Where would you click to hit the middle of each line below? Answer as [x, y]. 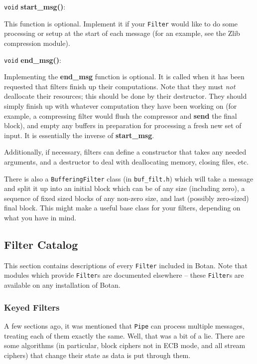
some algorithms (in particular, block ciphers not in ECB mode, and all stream [125, 345]
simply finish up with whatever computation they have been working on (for [121, 105]
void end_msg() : [33, 60]
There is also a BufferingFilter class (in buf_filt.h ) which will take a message [129, 178]
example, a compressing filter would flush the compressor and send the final [121, 115]
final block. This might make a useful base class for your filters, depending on [122, 208]
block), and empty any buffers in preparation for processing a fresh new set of [123, 125]
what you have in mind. [40, 217]
